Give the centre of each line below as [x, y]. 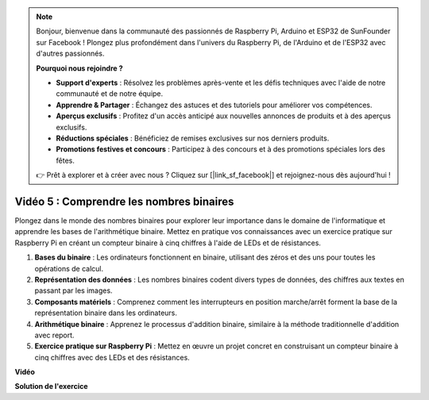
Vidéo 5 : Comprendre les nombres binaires [124, 201]
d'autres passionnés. [70, 54]
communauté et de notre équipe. [110, 94]
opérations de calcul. [69, 268]
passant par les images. [73, 290]
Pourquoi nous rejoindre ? [79, 68]
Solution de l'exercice [51, 387]
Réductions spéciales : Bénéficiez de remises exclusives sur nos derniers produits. [193, 138]
